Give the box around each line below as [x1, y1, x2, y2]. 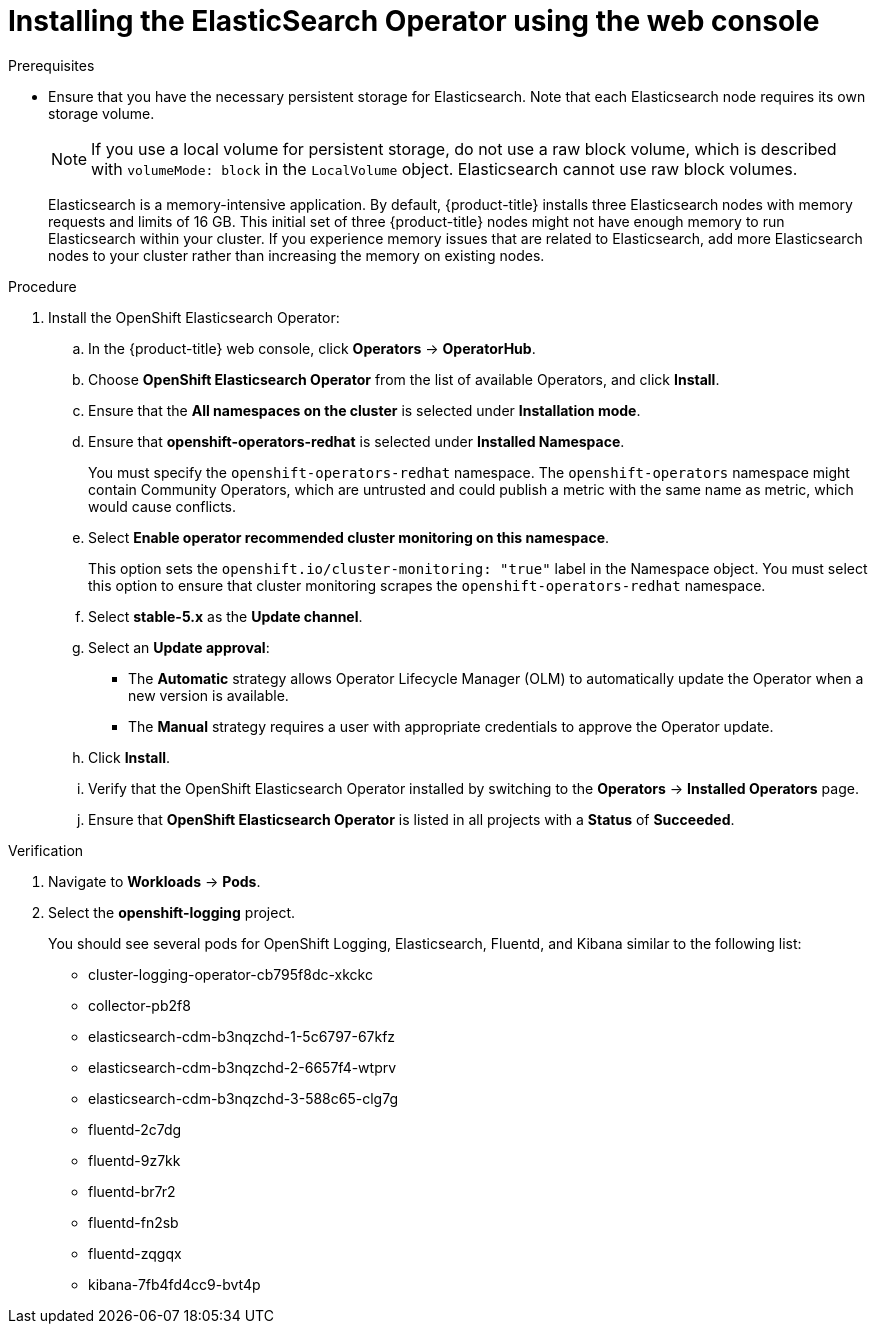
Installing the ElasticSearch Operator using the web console [8, 4, 820, 38]
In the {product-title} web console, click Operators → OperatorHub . [88, 339, 536, 357]
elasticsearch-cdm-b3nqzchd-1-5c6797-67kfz [88, 1027, 396, 1045]
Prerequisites [8, 56, 95, 74]
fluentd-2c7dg [88, 1120, 182, 1138]
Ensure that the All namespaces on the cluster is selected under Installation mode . [88, 401, 641, 419]
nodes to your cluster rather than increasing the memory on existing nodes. [48, 246, 545, 264]
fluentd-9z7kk [88, 1151, 181, 1169]
